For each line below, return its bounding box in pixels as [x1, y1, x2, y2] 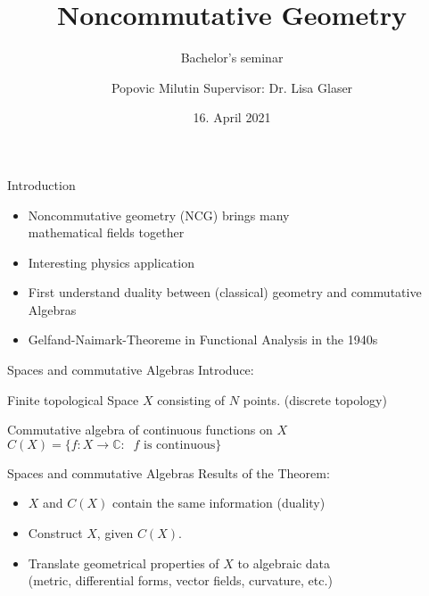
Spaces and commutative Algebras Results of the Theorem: [7, 463, 330, 482]
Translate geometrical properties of [28, 553, 219, 572]
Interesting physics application [28, 252, 194, 271]
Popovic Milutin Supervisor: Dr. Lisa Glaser [111, 78, 353, 96]
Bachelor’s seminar [180, 48, 284, 67]
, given [96, 524, 134, 542]
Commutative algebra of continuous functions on [7, 420, 273, 439]
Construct [28, 524, 83, 542]
